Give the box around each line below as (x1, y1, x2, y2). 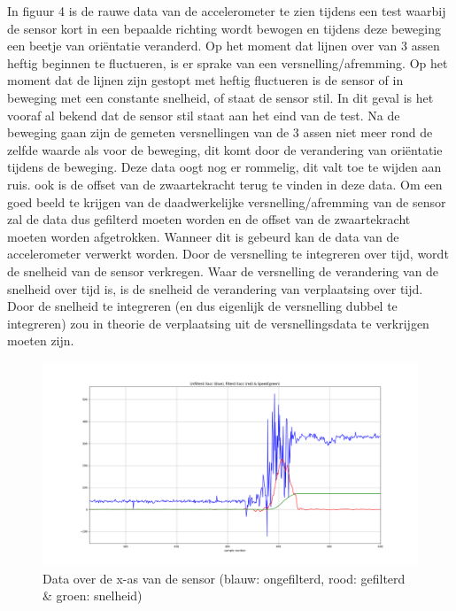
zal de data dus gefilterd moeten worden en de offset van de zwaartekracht (7, 210, 411, 228)
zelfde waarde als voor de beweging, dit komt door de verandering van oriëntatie (7, 140, 443, 159)
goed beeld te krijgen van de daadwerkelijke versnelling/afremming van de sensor (7, 192, 446, 211)
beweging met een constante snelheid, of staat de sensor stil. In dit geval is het (7, 88, 434, 106)
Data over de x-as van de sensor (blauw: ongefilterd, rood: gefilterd (43, 568, 406, 587)
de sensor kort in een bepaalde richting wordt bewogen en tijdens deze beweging (7, 19, 441, 37)
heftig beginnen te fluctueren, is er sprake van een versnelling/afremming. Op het (7, 53, 448, 72)
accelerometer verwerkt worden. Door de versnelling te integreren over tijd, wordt (7, 244, 449, 263)
